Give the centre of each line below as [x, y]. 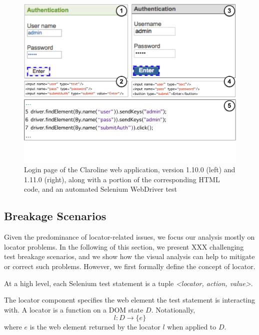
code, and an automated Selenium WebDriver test [101, 189]
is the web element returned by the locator [95, 327]
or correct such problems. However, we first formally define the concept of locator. [130, 266]
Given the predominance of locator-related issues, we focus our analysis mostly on [129, 237]
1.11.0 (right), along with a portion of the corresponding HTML [122, 179]
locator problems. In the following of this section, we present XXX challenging [124, 246]
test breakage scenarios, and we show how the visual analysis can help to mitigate [129, 256]
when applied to [192, 327]
